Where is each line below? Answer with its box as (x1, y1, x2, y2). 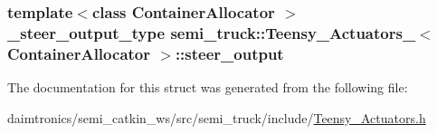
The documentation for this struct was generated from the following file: (7, 78, 408, 97)
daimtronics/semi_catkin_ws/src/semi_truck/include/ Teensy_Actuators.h (7, 108, 426, 127)
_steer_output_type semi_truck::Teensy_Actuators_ (7, 21, 416, 43)
